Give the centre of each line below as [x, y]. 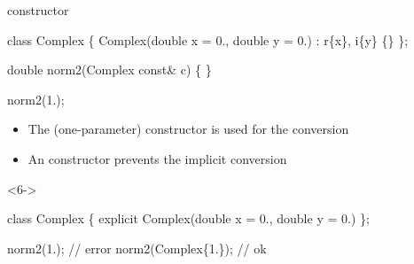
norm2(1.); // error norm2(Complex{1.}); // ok [137, 248]
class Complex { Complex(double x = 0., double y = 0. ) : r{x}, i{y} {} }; [208, 39]
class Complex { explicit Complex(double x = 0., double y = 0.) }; [188, 218]
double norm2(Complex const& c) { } [109, 70]
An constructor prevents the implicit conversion [157, 158]
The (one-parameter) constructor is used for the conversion [188, 129]
